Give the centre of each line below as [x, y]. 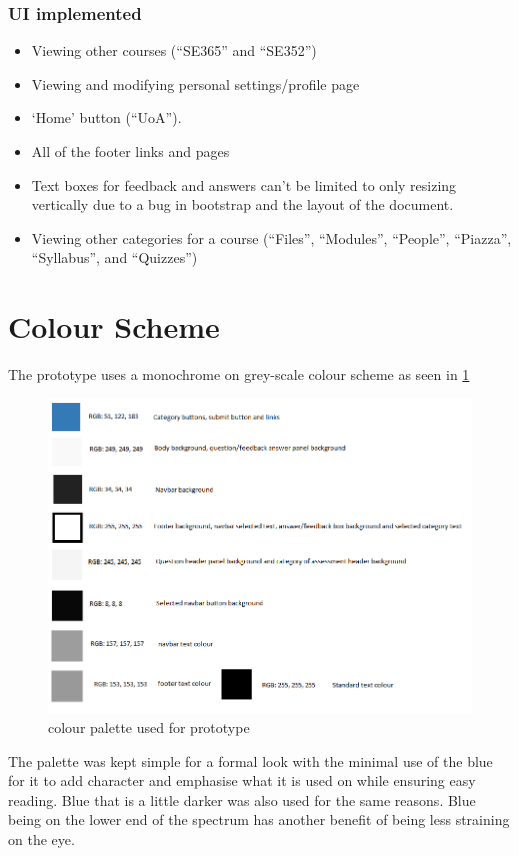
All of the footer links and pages [130, 151]
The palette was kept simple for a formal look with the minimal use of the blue [250, 760]
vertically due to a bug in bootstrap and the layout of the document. [242, 204]
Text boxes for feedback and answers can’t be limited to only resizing [244, 184]
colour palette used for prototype [149, 726]
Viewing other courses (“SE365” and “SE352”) [174, 50]
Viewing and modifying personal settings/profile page [195, 83]
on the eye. [41, 838]
